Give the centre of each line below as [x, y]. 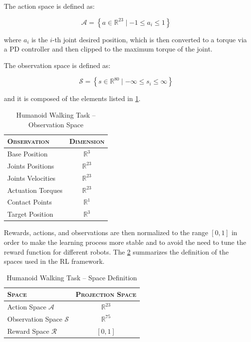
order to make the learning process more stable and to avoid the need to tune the [125, 242]
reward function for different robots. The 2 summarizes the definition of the [116, 251]
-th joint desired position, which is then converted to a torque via [150, 39]
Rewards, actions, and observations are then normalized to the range [106, 232]
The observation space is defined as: [57, 65]
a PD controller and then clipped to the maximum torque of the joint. [108, 49]
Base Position [27, 154]
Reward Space [28, 331]
